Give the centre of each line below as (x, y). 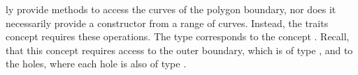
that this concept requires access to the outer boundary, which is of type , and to (179, 50)
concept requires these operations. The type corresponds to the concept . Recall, (178, 36)
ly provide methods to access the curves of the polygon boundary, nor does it (171, 9)
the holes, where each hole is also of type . (96, 64)
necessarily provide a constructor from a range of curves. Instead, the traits (167, 23)
